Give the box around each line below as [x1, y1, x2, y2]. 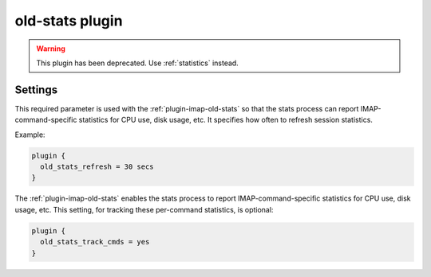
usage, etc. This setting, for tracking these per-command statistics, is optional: [14, 205, 274, 214]
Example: [14, 130, 45, 139]
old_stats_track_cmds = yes [40, 237, 150, 247]
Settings [14, 83, 58, 96]
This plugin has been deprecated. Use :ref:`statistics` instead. [36, 58, 239, 68]
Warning [36, 44, 65, 53]
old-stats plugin [14, 12, 123, 29]
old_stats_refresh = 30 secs [40, 162, 155, 171]
